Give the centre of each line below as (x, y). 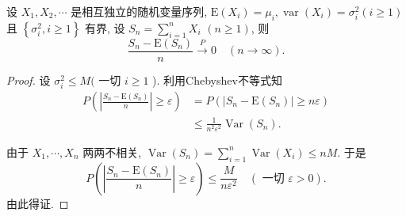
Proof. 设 (29, 80)
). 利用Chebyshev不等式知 (217, 80)
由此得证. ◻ (38, 203)
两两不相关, (112, 152)
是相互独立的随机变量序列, (139, 11)
